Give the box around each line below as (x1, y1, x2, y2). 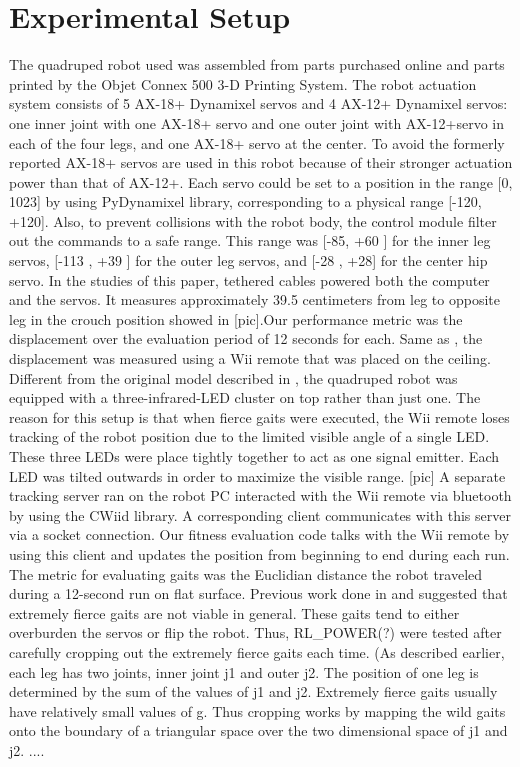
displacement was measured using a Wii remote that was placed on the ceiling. (9, 348, 491, 369)
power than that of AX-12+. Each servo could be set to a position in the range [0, (9, 171, 513, 192)
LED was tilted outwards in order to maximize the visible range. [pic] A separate (9, 465, 506, 486)
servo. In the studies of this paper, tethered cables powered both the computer (9, 269, 490, 290)
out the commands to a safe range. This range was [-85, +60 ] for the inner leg (9, 230, 491, 251)
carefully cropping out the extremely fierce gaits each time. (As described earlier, (9, 641, 505, 662)
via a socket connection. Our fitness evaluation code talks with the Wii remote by (9, 524, 510, 545)
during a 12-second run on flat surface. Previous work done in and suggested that (9, 583, 508, 604)
